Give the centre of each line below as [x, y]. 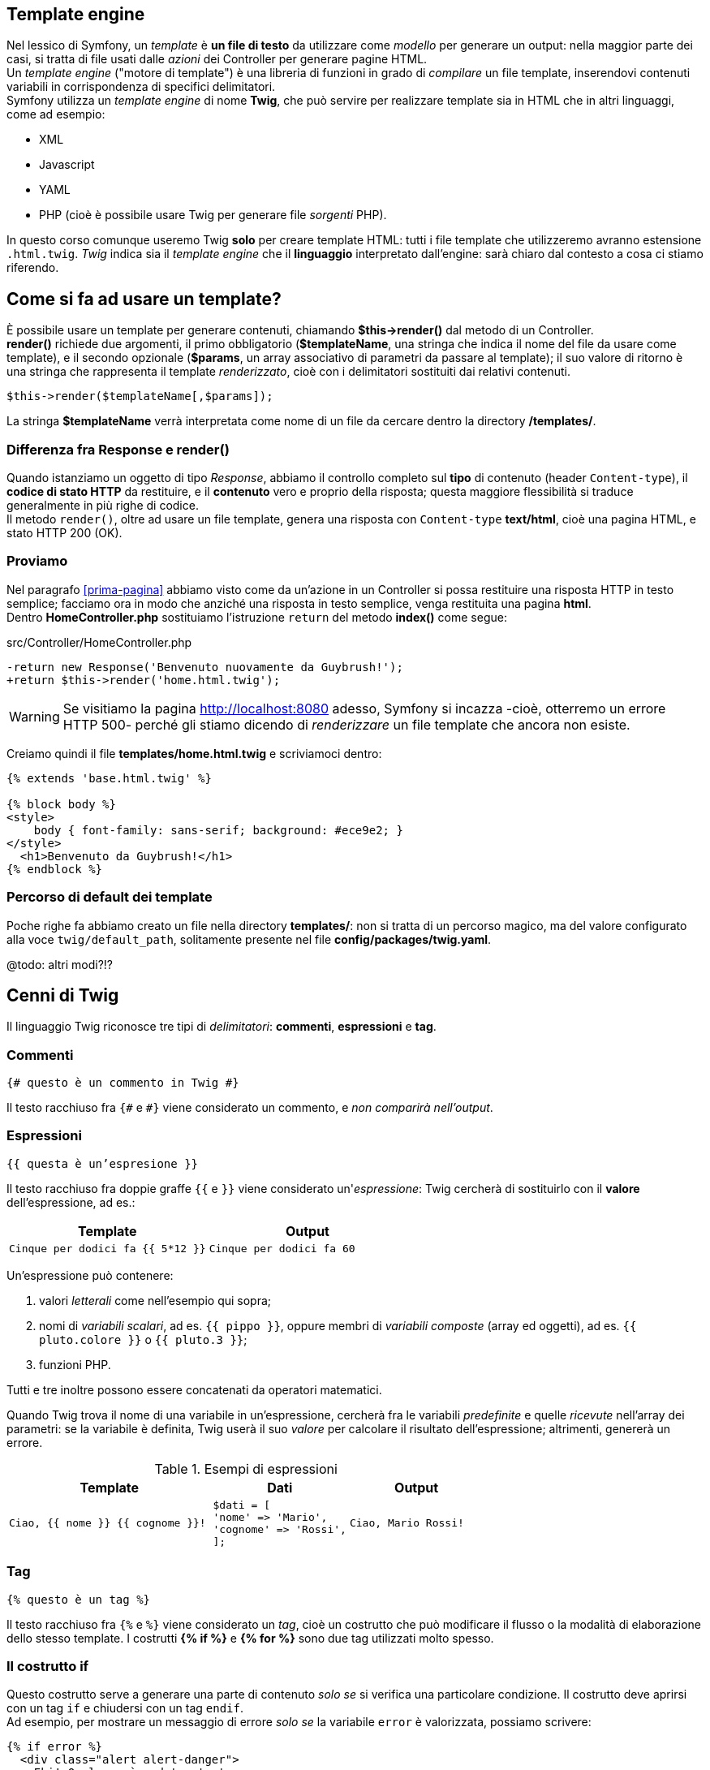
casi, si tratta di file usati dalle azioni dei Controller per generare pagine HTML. [217, 59]
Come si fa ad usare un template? [144, 299]
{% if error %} [55, 1747]
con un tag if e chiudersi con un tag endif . [125, 1708]
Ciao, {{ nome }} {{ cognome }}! [108, 1523]
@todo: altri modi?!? [60, 964]
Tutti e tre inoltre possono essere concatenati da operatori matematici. [194, 1389]
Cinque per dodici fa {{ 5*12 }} [108, 1248]
